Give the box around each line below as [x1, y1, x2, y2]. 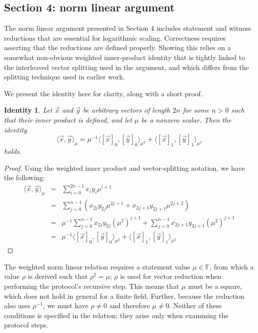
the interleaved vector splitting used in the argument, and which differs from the [4, 62, 249, 72]
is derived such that [28, 271, 88, 281]
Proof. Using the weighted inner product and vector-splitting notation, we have [4, 162, 245, 173]
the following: [4, 172, 45, 183]
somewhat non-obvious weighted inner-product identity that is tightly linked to [4, 52, 245, 62]
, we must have [43, 300, 88, 311]
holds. [4, 145, 22, 156]
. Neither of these [169, 300, 222, 311]
